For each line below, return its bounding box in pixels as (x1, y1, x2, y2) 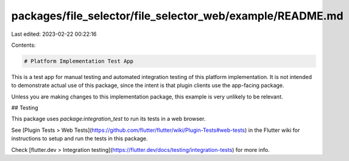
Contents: (11, 41, 36, 49)
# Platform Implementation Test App (24, 58, 134, 64)
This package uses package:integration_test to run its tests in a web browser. (11, 115, 206, 123)
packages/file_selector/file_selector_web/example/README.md (11, 9, 344, 22)
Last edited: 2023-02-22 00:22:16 (11, 30, 97, 38)
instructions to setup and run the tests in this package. (11, 135, 149, 142)
